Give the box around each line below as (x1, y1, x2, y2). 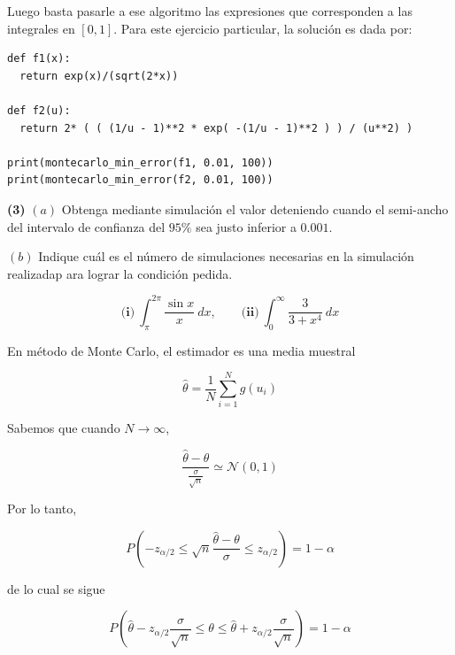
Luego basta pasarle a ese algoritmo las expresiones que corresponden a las (7, 2, 413, 19)
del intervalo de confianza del (7, 217, 166, 235)
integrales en (7, 19, 75, 37)
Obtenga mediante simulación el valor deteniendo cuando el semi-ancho (61, 199, 449, 218)
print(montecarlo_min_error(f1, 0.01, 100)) (7, 156, 274, 169)
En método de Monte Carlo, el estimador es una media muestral (7, 341, 356, 359)
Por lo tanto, (7, 499, 77, 518)
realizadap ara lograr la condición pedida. (7, 264, 233, 282)
